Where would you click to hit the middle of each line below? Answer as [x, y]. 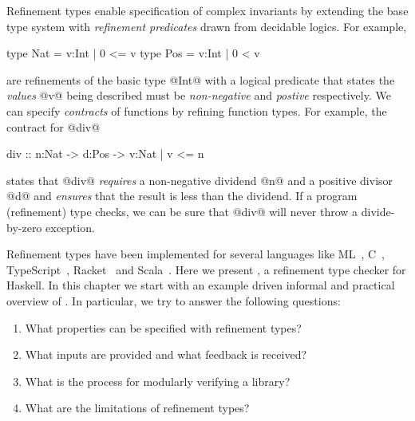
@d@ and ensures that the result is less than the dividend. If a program [182, 196]
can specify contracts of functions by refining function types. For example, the [197, 110]
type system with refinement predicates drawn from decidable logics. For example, [207, 26]
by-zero [24, 227]
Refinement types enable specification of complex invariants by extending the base [207, 10]
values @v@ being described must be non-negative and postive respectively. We [199, 95]
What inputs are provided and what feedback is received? [166, 354]
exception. [70, 227]
